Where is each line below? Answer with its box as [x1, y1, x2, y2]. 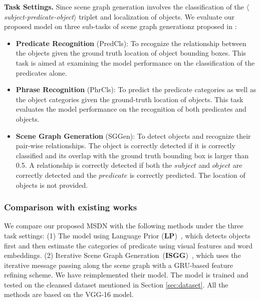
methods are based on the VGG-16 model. [4, 289, 134, 299]
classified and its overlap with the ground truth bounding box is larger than [16, 150, 249, 160]
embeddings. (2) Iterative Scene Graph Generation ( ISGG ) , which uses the [4, 250, 241, 260]
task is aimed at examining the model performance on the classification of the [16, 57, 255, 68]
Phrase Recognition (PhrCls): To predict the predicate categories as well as [16, 84, 256, 95]
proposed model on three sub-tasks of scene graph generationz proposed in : [4, 21, 237, 32]
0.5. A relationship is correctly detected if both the [16, 160, 172, 170]
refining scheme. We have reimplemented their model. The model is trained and [4, 269, 248, 280]
